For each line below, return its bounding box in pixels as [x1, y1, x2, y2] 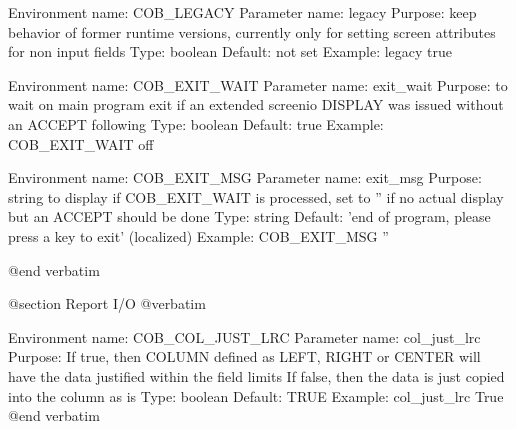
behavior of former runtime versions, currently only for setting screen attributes [8, 21, 496, 42]
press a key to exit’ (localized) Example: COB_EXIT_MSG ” [8, 225, 389, 246]
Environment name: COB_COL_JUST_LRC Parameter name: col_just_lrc [8, 326, 481, 347]
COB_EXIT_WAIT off [8, 133, 154, 154]
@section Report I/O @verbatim [8, 293, 206, 314]
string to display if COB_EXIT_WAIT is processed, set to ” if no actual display [8, 186, 504, 207]
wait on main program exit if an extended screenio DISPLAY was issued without [8, 94, 504, 115]
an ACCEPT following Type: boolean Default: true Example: [8, 113, 384, 134]
